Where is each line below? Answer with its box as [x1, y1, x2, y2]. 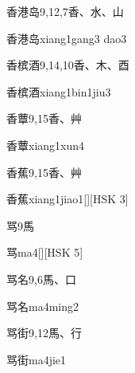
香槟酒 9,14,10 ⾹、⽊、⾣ [6, 57, 129, 73]
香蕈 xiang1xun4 [6, 136, 85, 153]
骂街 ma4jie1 [6, 351, 67, 367]
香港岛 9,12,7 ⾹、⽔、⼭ [6, 3, 124, 19]
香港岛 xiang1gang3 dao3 [6, 29, 127, 46]
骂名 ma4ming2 [6, 297, 79, 314]
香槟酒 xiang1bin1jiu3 [6, 83, 111, 100]
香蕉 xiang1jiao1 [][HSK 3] [6, 190, 129, 207]
